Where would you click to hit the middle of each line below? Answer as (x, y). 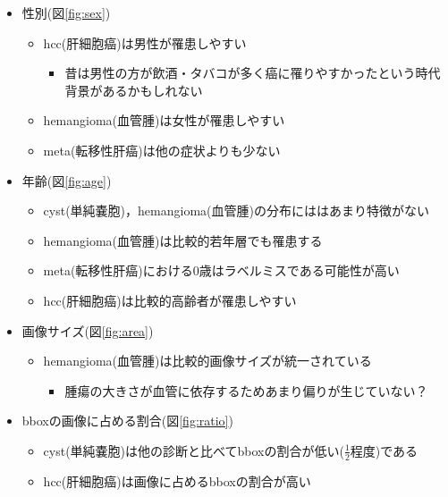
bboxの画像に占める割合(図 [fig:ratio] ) (127, 421)
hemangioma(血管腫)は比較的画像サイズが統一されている (207, 361)
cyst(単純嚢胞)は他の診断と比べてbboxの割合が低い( (194, 450)
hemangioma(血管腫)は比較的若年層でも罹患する (183, 240)
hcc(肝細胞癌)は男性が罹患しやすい (145, 42)
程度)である (384, 450)
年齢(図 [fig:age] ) (67, 180)
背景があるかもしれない (134, 90)
